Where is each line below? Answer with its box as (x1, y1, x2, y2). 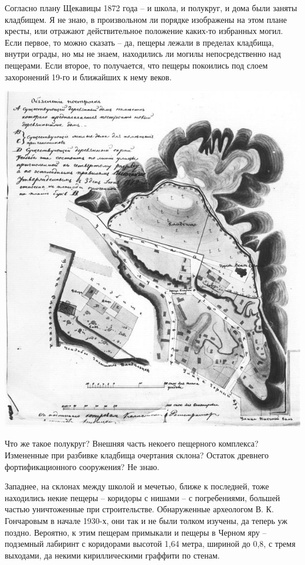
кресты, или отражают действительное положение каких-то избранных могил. (5, 25, 283, 37)
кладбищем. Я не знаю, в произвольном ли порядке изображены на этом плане (5, 13, 287, 25)
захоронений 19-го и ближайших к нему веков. (5, 70, 172, 83)
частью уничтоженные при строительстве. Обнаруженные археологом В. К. (5, 503, 274, 515)
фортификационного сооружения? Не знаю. (5, 460, 160, 472)
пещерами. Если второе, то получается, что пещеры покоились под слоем (5, 59, 268, 71)
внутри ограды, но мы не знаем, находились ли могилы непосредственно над (5, 47, 281, 60)
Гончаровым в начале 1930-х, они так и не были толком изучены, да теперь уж (5, 514, 287, 526)
